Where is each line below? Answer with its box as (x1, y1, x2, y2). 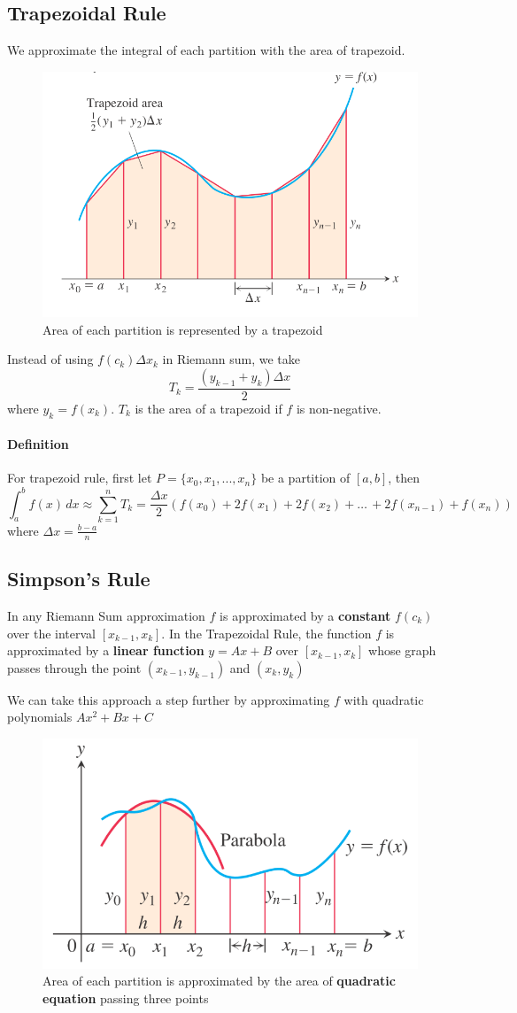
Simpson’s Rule (7, 565, 150, 592)
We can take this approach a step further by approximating (7, 690, 330, 708)
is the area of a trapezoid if (135, 398, 282, 417)
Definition (7, 435, 69, 453)
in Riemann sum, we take (162, 350, 300, 368)
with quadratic (343, 690, 424, 708)
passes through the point (7, 658, 142, 677)
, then (388, 468, 421, 487)
